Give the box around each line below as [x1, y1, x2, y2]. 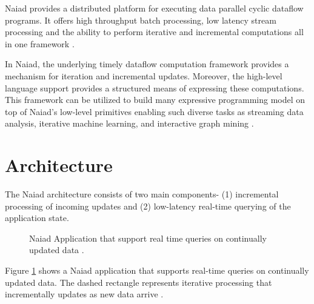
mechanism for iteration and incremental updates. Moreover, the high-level [5, 69, 282, 82]
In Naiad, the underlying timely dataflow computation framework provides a [5, 58, 289, 70]
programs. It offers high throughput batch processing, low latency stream [5, 13, 276, 26]
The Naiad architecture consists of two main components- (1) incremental [5, 188, 279, 200]
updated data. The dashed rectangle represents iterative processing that [5, 276, 272, 288]
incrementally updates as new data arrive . [5, 288, 164, 300]
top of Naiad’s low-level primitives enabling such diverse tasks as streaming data [5, 105, 304, 117]
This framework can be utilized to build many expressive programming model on [5, 93, 306, 106]
